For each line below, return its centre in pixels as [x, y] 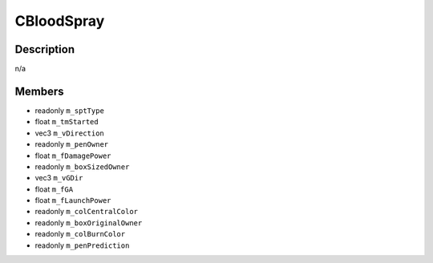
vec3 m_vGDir [59, 178]
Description [45, 49]
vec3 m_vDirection [69, 133]
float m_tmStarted [67, 122]
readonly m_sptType [69, 110]
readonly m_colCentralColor [86, 212]
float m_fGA [54, 189]
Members [39, 91]
